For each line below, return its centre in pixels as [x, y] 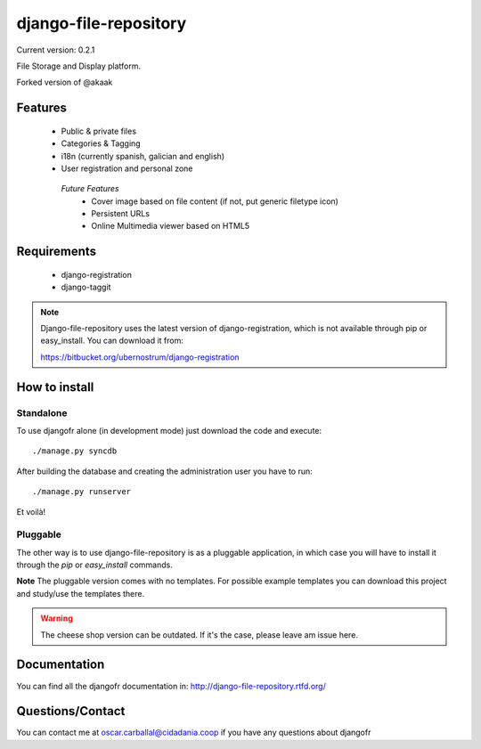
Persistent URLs [121, 214]
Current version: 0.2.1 [56, 50]
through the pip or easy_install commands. [94, 565]
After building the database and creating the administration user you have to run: [165, 471]
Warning [57, 618]
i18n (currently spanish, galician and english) [143, 156]
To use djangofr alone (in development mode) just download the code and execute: [169, 430]
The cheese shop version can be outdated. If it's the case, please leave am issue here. [199, 635]
